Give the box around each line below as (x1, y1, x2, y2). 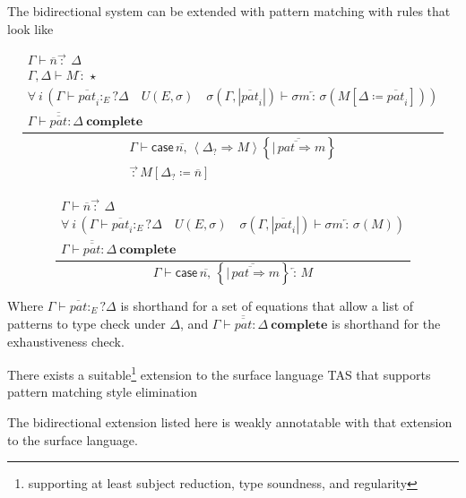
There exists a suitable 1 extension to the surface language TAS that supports (7, 363, 431, 383)
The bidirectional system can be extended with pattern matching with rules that (7, 2, 451, 20)
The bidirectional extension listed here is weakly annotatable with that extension (7, 413, 453, 432)
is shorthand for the (332, 314, 441, 332)
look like (7, 19, 54, 38)
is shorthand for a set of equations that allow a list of (120, 296, 414, 314)
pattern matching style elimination (7, 382, 198, 401)
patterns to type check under (7, 314, 166, 332)
